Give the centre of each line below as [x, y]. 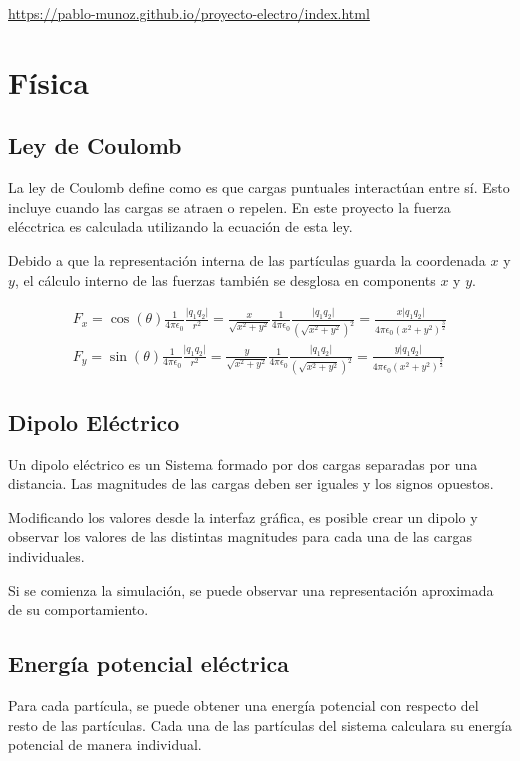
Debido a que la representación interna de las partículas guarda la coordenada [247, 259]
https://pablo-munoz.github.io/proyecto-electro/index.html [189, 13]
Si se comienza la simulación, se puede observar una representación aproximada [251, 589]
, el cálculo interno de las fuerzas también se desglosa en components [225, 279]
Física [48, 81]
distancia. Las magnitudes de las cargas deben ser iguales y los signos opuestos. [251, 483]
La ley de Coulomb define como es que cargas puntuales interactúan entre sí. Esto [259, 187]
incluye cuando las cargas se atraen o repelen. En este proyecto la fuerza [229, 206]
